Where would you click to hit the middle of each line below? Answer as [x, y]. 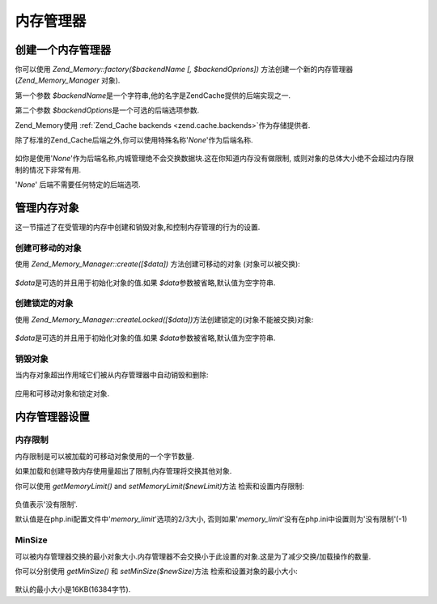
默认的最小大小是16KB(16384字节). [73, 589]
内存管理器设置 [52, 417]
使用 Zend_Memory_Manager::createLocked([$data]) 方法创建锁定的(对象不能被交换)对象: [164, 319]
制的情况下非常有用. [48, 169]
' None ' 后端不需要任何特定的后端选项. [78, 185]
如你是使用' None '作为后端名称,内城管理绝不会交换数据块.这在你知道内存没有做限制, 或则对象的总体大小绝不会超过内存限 [214, 159]
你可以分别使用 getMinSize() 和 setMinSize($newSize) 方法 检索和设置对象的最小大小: [157, 571]
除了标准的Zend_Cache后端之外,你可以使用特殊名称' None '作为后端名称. [134, 140]
